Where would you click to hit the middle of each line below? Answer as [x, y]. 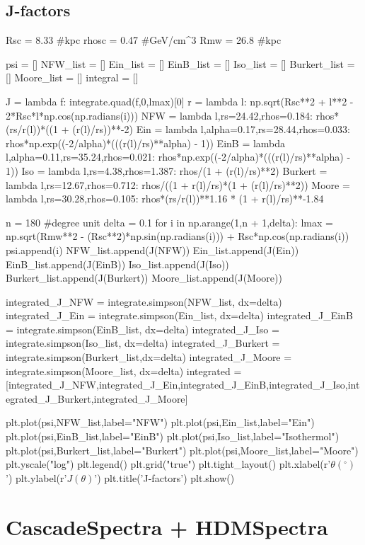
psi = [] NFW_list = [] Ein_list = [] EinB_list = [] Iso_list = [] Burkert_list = [180, 63]
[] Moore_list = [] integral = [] [72, 78]
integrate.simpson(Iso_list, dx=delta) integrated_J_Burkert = [143, 343]
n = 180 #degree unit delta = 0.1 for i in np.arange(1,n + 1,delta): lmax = [169, 222]
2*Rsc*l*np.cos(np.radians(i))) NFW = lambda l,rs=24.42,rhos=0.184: [159, 115]
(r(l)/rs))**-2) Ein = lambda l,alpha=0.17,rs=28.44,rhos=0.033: [211, 129]
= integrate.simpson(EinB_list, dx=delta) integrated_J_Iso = [143, 329]
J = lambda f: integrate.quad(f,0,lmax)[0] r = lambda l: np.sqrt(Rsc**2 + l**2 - [180, 101]
